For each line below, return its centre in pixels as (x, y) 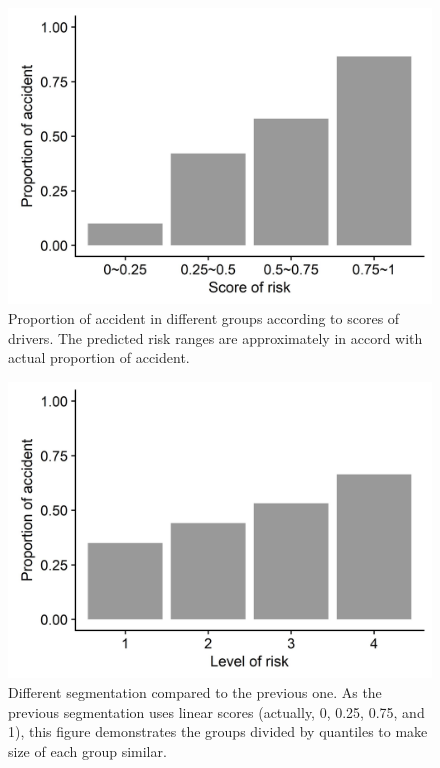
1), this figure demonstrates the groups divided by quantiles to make (218, 731)
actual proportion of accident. (99, 357)
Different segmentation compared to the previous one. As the (195, 691)
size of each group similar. (87, 750)
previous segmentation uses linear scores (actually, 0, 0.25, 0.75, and (216, 711)
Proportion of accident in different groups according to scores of (204, 318)
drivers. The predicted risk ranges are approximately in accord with (215, 337)
